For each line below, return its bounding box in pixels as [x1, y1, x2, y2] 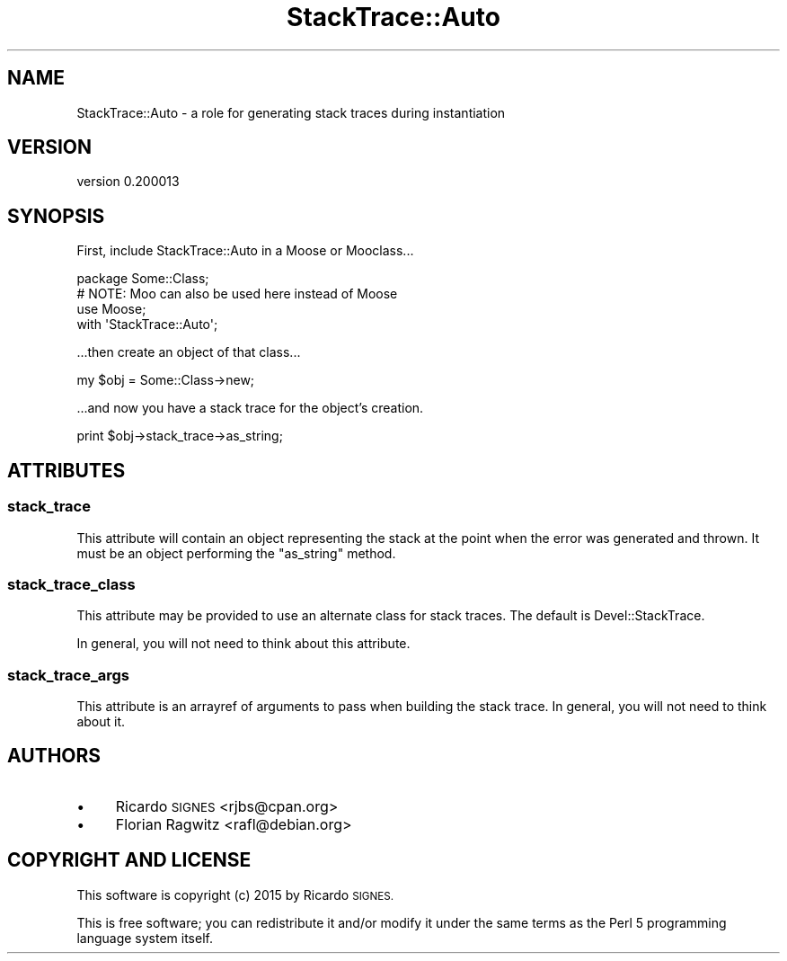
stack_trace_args [7, 665, 129, 684]
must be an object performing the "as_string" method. [76, 545, 396, 561]
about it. [76, 714, 126, 729]
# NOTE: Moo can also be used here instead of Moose [76, 286, 398, 302]
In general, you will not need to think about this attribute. [76, 636, 411, 652]
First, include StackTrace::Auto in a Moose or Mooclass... [76, 243, 414, 259]
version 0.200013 [76, 174, 180, 190]
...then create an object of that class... [76, 344, 301, 360]
